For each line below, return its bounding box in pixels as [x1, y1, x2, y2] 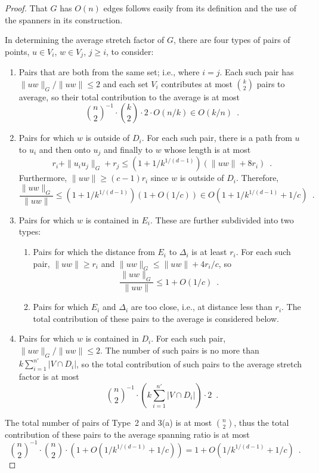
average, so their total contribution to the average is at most [18, 90, 240, 103]
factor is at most [18, 370, 79, 383]
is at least [191, 245, 227, 258]
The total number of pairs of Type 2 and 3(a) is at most [5, 416, 212, 428]
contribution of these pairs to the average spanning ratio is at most [5, 428, 250, 440]
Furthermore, [18, 171, 67, 184]
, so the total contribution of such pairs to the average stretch [76, 357, 302, 370]
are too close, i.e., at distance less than [131, 300, 272, 313]
